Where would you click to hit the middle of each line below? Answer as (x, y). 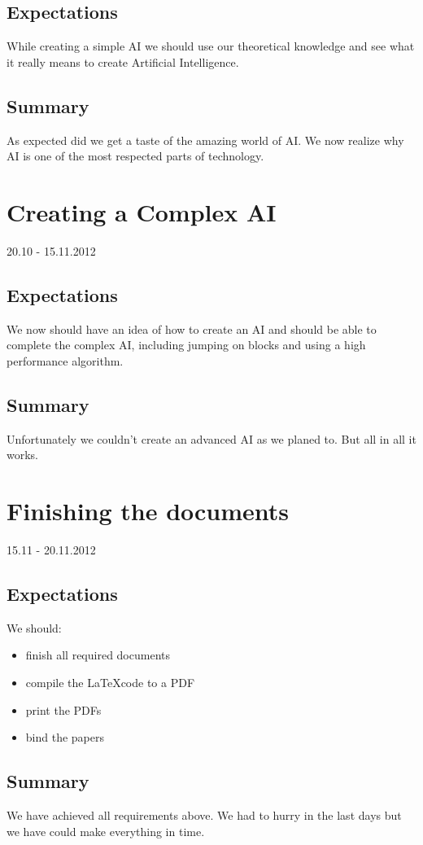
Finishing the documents (148, 511)
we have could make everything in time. (106, 831)
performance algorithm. (65, 360)
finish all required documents (98, 655)
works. (23, 455)
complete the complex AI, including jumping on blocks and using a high (186, 345)
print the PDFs (63, 709)
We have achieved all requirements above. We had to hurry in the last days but (204, 814)
